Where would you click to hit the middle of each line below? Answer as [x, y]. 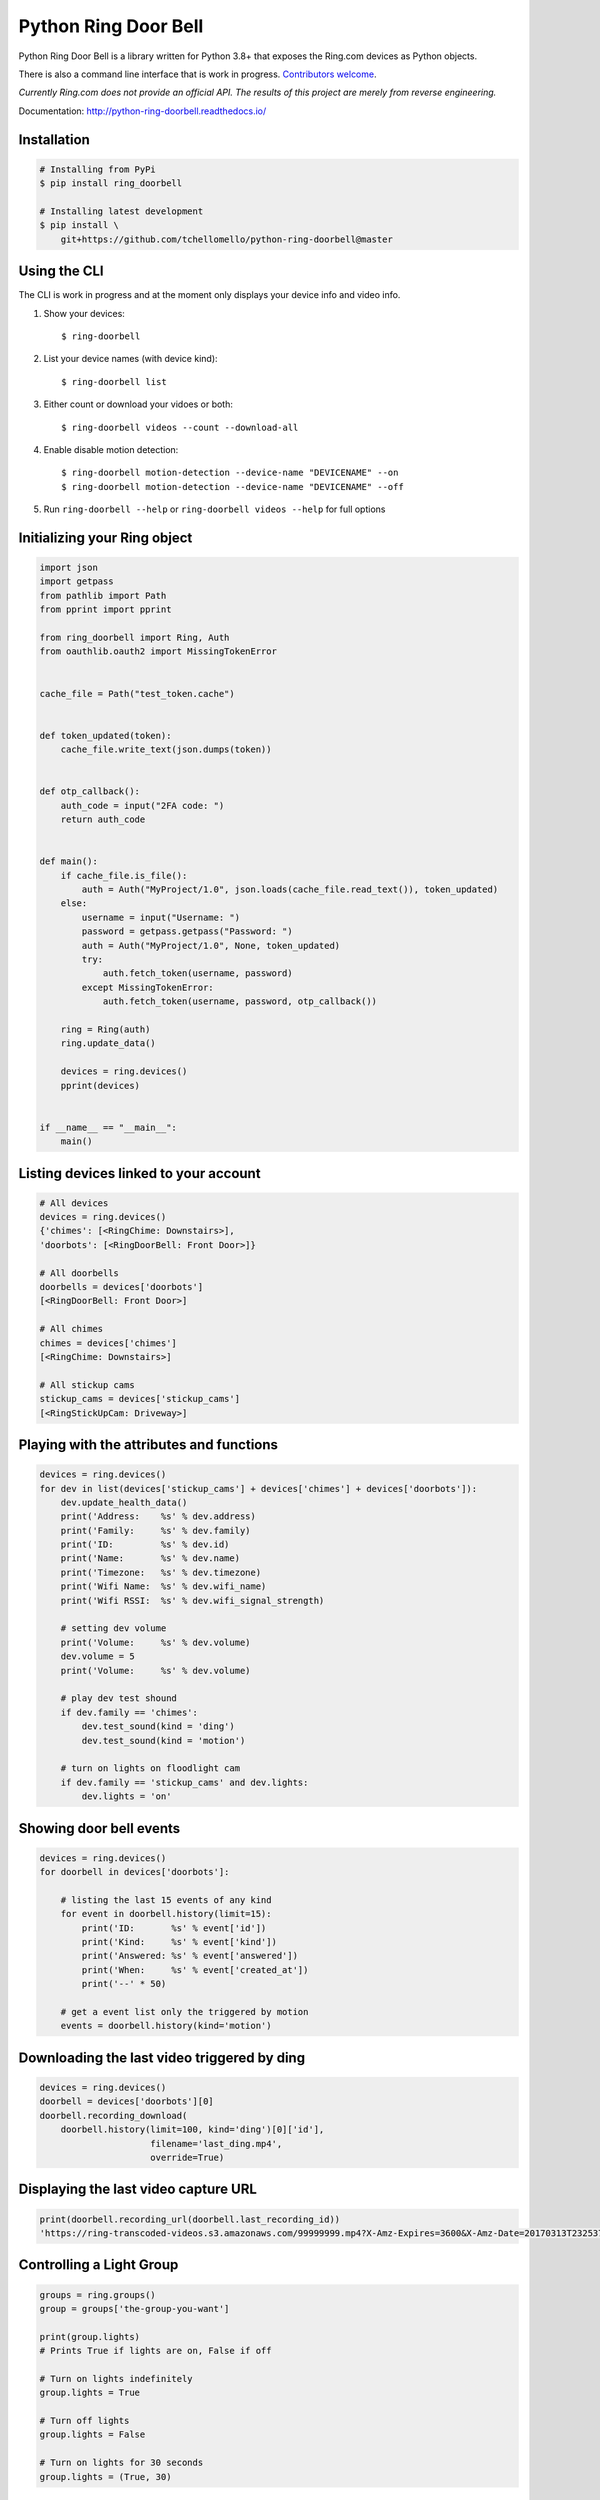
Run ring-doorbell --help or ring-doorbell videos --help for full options [214, 509]
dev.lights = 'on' [126, 1796]
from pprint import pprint [105, 609]
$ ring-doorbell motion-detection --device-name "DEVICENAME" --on [230, 473]
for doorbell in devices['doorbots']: [134, 1872]
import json [69, 568]
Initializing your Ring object [105, 537]
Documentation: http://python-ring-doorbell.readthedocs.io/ [142, 111]
